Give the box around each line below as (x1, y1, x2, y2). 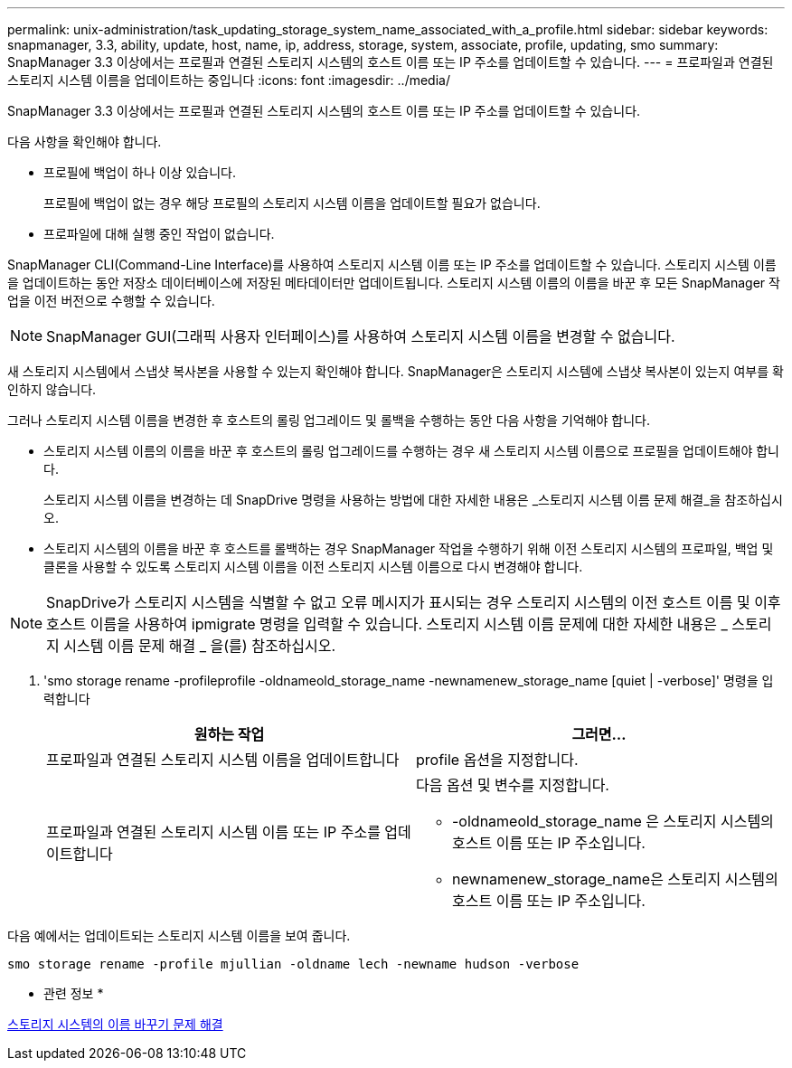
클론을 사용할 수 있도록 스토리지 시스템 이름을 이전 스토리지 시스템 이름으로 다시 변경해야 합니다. (43, 559, 583, 574)
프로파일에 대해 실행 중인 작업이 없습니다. (43, 226, 275, 241)
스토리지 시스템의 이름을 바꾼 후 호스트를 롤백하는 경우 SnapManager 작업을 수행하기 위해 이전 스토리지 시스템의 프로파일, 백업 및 (43, 541, 774, 556)
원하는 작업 (193, 725, 265, 743)
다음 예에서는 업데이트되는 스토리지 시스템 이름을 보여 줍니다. (7, 928, 351, 943)
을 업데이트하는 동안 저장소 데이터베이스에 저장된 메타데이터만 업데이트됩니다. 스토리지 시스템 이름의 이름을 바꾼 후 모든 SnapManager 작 (7, 275, 780, 290)
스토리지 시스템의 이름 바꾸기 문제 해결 (7, 1016, 223, 1032)
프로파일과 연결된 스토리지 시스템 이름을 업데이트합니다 (46, 751, 400, 769)
